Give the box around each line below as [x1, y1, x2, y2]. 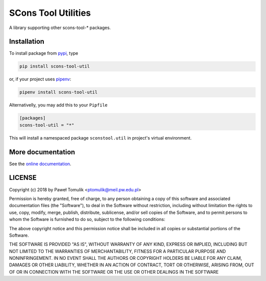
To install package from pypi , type [9, 50, 78, 56]
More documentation [9, 148, 75, 156]
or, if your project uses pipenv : [9, 76, 71, 82]
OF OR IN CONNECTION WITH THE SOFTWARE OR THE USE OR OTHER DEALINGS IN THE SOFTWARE [9, 269, 219, 275]
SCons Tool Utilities [9, 7, 91, 18]
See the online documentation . [9, 161, 71, 167]
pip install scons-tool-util [19, 64, 90, 69]
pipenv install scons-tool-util [19, 89, 98, 95]
